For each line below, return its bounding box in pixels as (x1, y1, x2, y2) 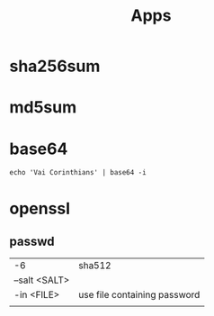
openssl (9, 198, 70, 219)
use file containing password (77, 289, 201, 302)
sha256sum (9, 56, 101, 77)
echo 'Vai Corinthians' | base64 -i (9, 168, 147, 177)
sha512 (77, 259, 111, 272)
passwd (9, 233, 55, 248)
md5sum (9, 97, 77, 118)
